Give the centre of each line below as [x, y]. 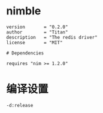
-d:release [20, 105]
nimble [24, 11]
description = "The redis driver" [52, 37]
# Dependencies [25, 53]
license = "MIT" [34, 42]
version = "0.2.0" [37, 27]
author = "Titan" [37, 32]
